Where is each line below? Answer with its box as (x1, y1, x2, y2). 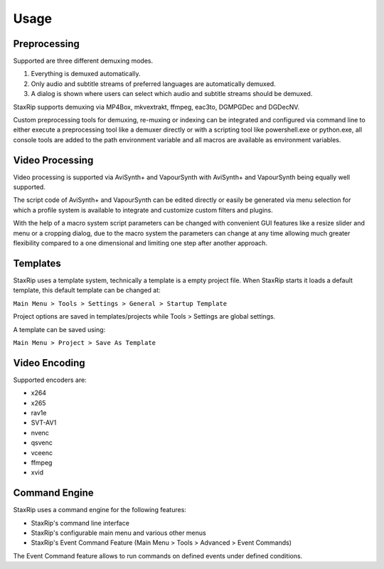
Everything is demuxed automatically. (31, 70, 141, 78)
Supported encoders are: (13, 376, 87, 384)
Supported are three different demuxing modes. (13, 57, 154, 65)
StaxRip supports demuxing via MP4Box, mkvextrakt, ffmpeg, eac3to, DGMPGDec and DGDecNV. (13, 102, 300, 111)
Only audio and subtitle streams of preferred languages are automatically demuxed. (31, 79, 277, 88)
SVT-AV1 (31, 418, 57, 427)
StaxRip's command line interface (31, 519, 129, 527)
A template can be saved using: (13, 325, 106, 334)
